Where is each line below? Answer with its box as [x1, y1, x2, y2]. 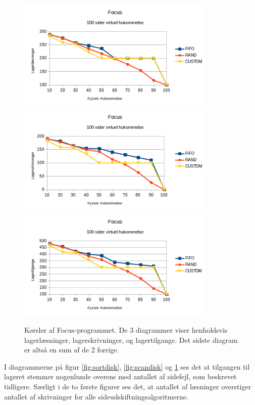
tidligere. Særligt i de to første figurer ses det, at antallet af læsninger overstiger [4, 381, 251, 392]
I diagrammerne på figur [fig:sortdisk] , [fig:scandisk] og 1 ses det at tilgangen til [4, 361, 250, 372]
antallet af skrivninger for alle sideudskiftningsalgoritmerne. [4, 391, 188, 401]
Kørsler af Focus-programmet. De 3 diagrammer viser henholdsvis [24, 325, 228, 335]
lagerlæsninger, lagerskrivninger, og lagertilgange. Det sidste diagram [24, 334, 238, 345]
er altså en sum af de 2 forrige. [24, 344, 119, 355]
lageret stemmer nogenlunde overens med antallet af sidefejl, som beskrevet [4, 371, 237, 382]
